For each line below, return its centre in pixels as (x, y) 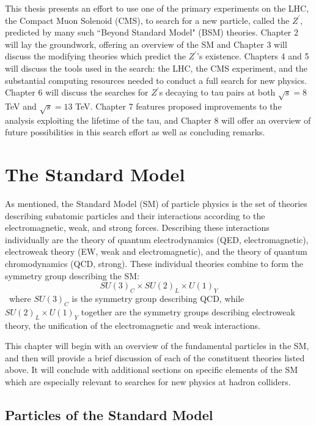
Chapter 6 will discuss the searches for (77, 92)
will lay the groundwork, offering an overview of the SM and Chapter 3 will (146, 44)
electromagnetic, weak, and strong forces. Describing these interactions (137, 228)
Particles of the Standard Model (109, 414)
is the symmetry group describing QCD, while (158, 298)
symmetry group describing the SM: (72, 275)
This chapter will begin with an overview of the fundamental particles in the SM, (157, 346)
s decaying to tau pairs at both (217, 92)
